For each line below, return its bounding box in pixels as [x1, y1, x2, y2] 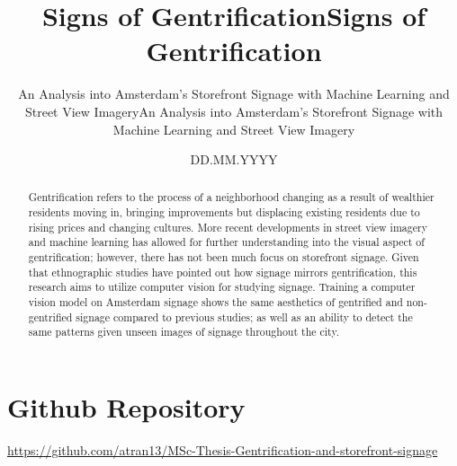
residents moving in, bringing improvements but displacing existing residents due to [28, 205, 420, 220]
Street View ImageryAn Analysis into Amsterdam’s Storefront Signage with [24, 101, 444, 120]
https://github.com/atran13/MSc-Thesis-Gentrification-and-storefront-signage [7, 440, 438, 459]
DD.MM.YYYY [190, 150, 278, 169]
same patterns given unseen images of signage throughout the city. [28, 324, 340, 339]
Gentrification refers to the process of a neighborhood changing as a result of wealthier [28, 189, 435, 205]
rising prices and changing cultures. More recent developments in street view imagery [28, 219, 427, 234]
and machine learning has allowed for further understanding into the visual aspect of [28, 234, 425, 250]
